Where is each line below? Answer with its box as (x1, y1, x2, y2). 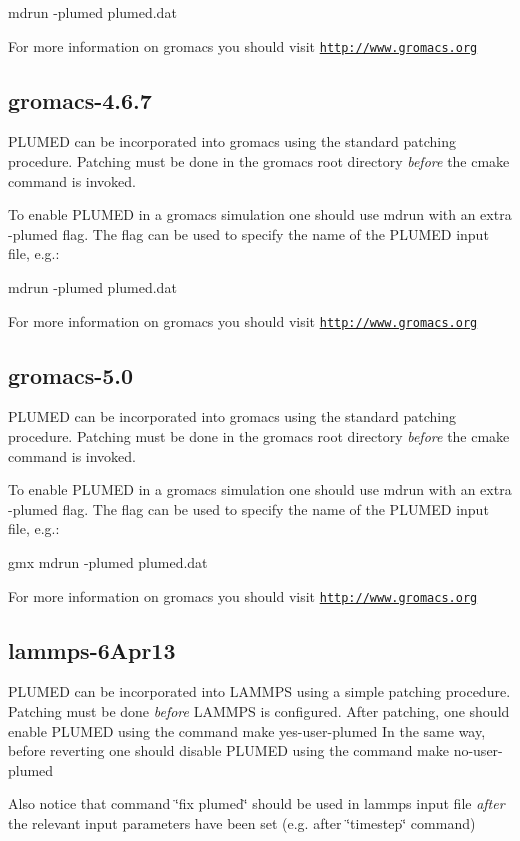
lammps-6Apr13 (8, 634, 176, 665)
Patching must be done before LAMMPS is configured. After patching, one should (8, 701, 510, 722)
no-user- (453, 740, 503, 761)
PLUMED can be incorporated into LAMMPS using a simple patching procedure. (8, 681, 511, 702)
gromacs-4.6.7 (8, 84, 152, 115)
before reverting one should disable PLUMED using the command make (8, 740, 449, 761)
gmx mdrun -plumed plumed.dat (8, 552, 208, 573)
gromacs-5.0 (8, 359, 134, 390)
